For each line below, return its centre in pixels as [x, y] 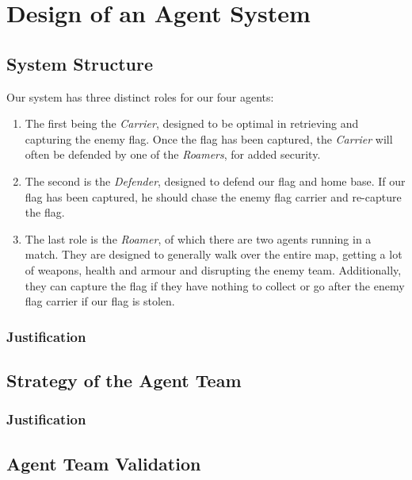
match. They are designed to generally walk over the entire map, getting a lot [214, 254]
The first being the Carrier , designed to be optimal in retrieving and [192, 123]
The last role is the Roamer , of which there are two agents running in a [198, 238]
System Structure [80, 63]
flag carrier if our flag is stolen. [100, 301]
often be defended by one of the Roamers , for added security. [173, 154]
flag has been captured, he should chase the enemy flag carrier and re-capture [213, 196]
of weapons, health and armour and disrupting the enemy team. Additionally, [213, 269]
